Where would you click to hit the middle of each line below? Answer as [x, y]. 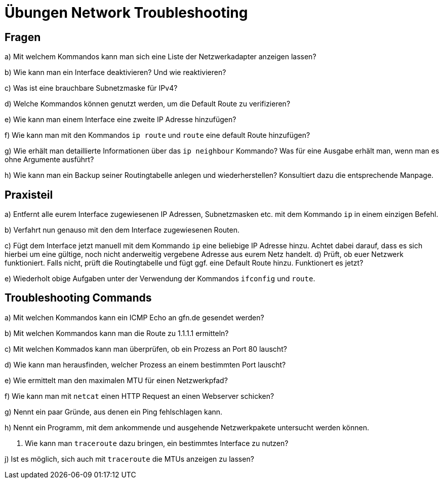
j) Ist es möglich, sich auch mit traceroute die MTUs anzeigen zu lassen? [129, 459]
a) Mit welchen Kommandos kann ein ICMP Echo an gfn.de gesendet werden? [134, 317]
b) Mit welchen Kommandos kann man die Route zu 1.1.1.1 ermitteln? [117, 333]
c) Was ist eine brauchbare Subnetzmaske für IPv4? [91, 88]
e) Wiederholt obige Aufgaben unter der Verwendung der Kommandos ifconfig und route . [160, 279]
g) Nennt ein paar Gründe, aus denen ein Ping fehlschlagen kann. [114, 412]
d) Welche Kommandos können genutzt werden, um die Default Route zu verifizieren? [148, 104]
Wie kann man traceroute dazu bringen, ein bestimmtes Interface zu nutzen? [157, 443]
